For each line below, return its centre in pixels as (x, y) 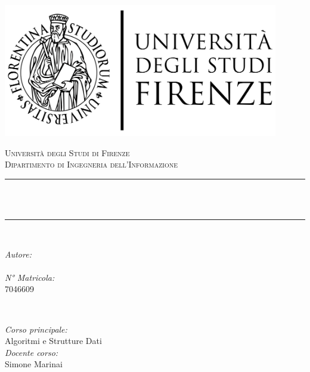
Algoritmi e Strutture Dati (53, 341)
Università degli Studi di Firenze (67, 152)
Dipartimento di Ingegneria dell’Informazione (91, 164)
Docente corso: (32, 352)
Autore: (18, 254)
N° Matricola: (30, 277)
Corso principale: (36, 329)
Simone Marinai (34, 364)
